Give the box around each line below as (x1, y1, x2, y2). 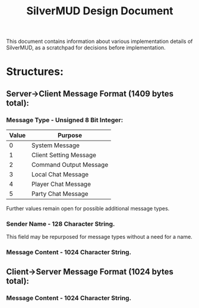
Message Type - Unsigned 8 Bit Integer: (6, 116, 124, 124)
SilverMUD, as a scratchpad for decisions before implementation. (6, 44, 166, 51)
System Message (31, 141, 80, 150)
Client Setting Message (31, 151, 97, 159)
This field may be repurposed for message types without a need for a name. (6, 234, 193, 241)
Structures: (6, 65, 64, 79)
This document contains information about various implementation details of (6, 38, 193, 45)
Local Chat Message (31, 170, 89, 179)
